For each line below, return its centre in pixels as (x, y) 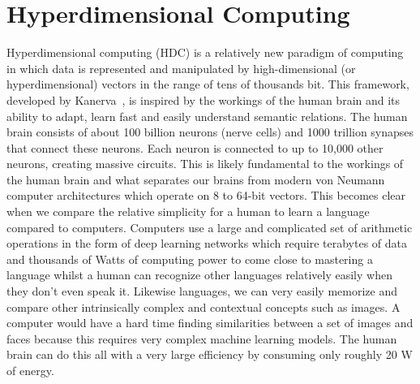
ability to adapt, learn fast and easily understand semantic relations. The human (207, 116)
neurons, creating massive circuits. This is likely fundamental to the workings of (205, 164)
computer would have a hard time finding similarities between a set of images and (210, 323)
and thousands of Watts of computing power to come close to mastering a (190, 259)
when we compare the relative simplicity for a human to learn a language (188, 211)
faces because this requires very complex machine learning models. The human (202, 338)
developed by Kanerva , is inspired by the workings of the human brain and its (204, 99)
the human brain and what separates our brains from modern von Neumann (196, 179)
